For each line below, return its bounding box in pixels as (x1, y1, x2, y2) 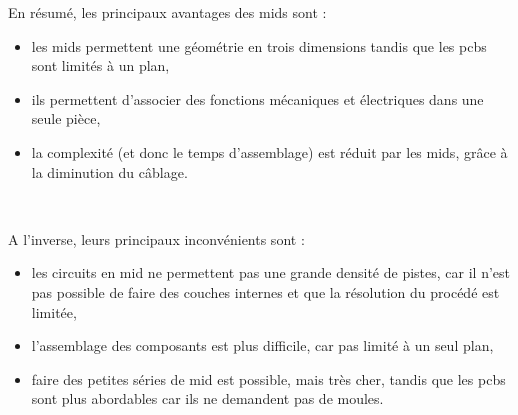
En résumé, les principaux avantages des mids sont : (8, 2, 327, 22)
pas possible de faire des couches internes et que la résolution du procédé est (31, 281, 500, 302)
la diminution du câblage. (31, 161, 188, 182)
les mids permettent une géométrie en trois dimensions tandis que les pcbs (31, 35, 487, 56)
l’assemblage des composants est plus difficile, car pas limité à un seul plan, (31, 335, 494, 356)
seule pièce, (31, 108, 101, 129)
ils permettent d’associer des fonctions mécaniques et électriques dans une (31, 88, 484, 109)
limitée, (31, 301, 77, 322)
